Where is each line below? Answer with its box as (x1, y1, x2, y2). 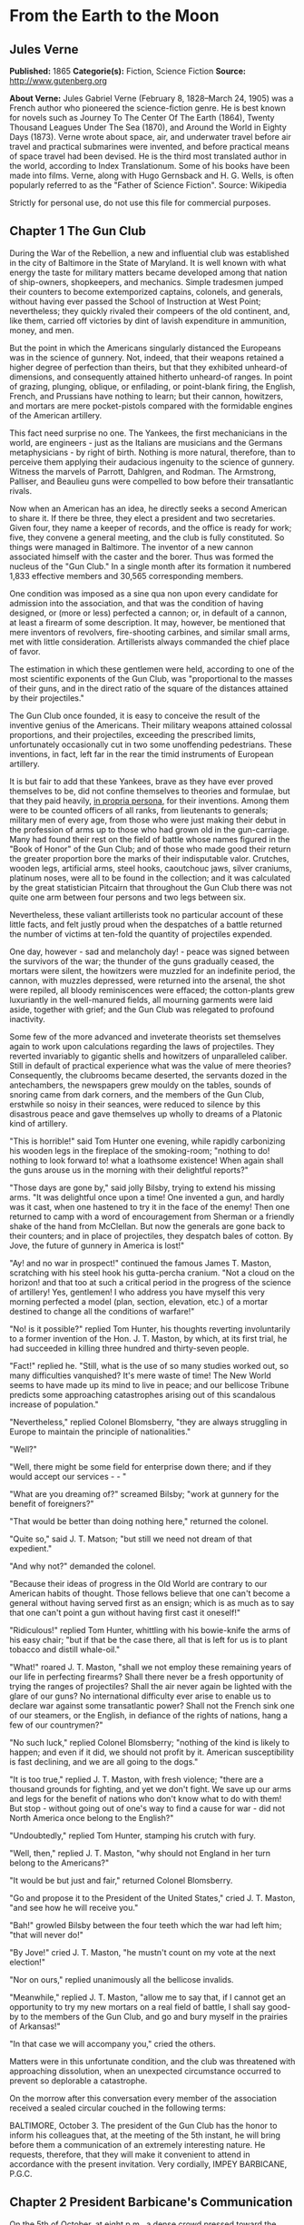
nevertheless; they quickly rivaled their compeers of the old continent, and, (9, 305, 290, 316)
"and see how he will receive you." (9, 1902, 139, 1913)
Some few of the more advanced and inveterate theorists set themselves (9, 1031, 281, 1042)
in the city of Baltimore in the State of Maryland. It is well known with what (9, 257, 287, 268)
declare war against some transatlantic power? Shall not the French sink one (9, 1699, 295, 1711)
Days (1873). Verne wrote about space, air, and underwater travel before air (9, 132, 292, 142)
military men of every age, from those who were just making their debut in (9, 814, 286, 825)
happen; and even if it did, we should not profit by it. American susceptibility (9, 1747, 295, 1757)
